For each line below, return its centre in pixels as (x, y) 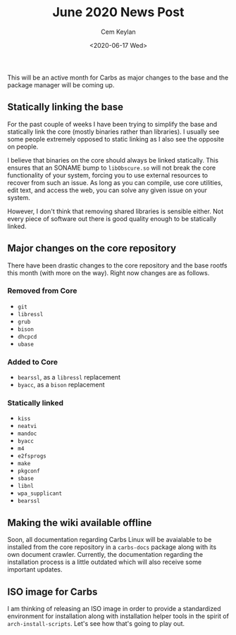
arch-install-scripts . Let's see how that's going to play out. (96, 624)
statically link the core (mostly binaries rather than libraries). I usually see (113, 132)
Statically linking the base (65, 107)
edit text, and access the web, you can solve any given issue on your (107, 190)
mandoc (27, 434)
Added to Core (33, 362)
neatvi (27, 427)
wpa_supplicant (40, 493)
